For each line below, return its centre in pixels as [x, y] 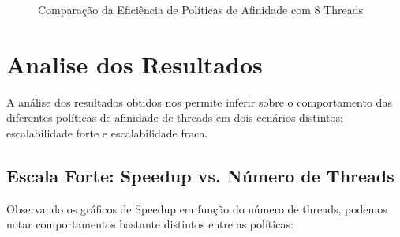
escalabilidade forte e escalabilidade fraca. [107, 132]
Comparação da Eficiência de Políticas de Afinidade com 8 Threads [201, 9]
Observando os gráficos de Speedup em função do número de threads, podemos [197, 208]
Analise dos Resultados [135, 64]
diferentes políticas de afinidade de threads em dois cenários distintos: [175, 117]
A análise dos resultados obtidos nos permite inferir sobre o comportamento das [199, 102]
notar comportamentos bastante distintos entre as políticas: [150, 224]
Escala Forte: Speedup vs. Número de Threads [200, 175]
